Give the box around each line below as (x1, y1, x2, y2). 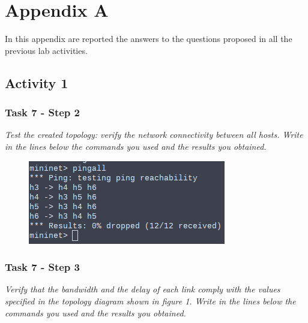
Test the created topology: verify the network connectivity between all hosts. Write (5, 128, 303, 141)
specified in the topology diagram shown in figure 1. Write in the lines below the (5, 294, 296, 307)
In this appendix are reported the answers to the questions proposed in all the (5, 32, 292, 45)
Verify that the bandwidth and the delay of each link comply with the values (5, 283, 280, 295)
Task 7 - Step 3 (5, 259, 80, 274)
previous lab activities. (5, 44, 88, 56)
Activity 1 (5, 73, 68, 92)
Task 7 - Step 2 (5, 105, 80, 120)
